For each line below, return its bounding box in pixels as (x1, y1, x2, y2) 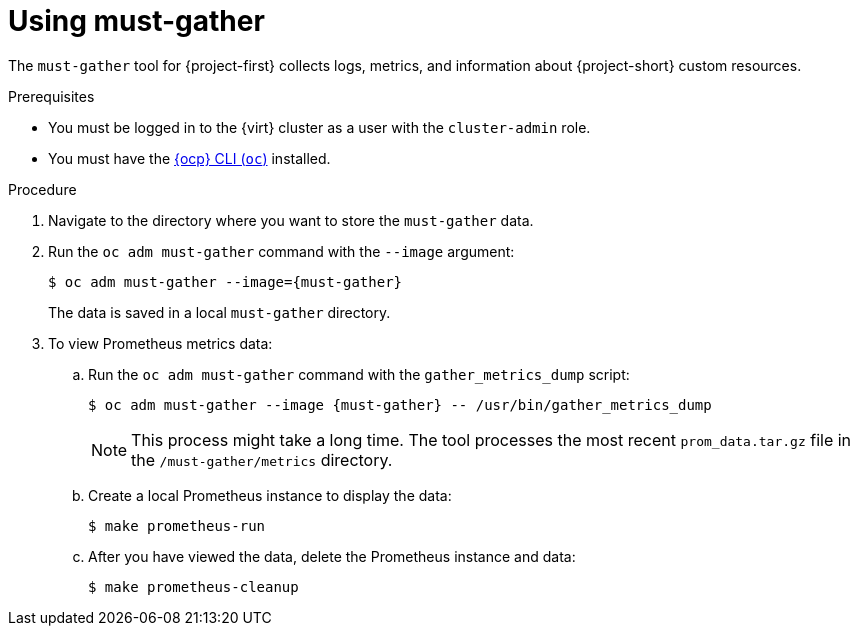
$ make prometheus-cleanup (88, 578, 299, 595)
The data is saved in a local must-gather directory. (48, 303, 391, 321)
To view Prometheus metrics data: (48, 334, 273, 352)
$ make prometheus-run (88, 517, 266, 534)
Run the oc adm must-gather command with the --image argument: (48, 242, 515, 260)
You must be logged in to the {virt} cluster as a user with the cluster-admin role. (48, 118, 591, 136)
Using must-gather (8, 4, 265, 38)
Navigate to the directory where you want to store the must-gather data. (48, 211, 534, 229)
